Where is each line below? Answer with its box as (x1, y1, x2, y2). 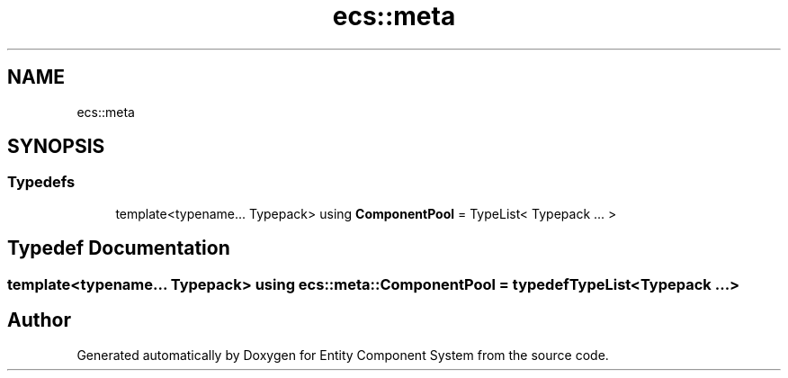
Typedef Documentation (7, 237, 230, 260)
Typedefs (7, 173, 76, 192)
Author (7, 309, 71, 332)
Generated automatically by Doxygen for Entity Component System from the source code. (76, 346, 609, 363)
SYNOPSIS (7, 135, 105, 158)
